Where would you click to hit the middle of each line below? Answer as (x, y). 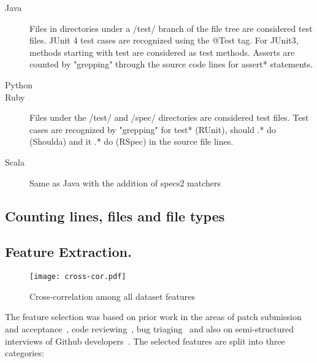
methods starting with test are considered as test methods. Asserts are (162, 52)
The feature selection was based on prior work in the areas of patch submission (153, 317)
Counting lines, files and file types (115, 216)
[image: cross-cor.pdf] (78, 277)
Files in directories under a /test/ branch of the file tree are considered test (171, 28)
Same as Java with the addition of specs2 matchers (125, 182)
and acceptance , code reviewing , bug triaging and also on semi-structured (149, 328)
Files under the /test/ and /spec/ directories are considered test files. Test (169, 117)
